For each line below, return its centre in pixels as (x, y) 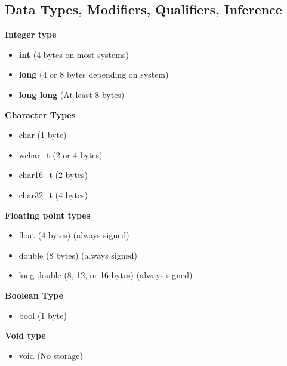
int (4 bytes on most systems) (74, 54)
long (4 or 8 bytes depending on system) (94, 74)
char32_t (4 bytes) (53, 194)
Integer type (31, 34)
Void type (25, 335)
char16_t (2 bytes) (53, 175)
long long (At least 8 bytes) (72, 94)
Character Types (40, 114)
